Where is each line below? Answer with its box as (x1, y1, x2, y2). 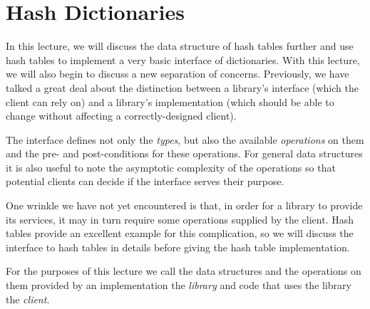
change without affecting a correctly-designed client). (6, 108, 237, 123)
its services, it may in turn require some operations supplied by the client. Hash (6, 211, 354, 226)
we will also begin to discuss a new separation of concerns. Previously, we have (6, 66, 349, 81)
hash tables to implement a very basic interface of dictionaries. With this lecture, (6, 52, 360, 67)
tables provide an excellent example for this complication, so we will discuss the (6, 226, 354, 241)
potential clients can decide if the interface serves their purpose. (6, 174, 284, 189)
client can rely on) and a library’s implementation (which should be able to (6, 94, 334, 109)
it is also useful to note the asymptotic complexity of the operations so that (6, 159, 336, 174)
